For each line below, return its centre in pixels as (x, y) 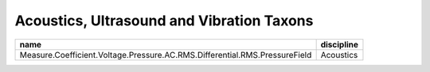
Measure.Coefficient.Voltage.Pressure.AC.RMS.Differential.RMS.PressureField (166, 55)
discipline (339, 44)
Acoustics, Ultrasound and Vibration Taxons (164, 21)
